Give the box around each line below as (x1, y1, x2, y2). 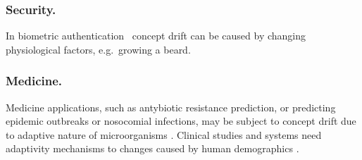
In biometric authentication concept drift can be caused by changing (6, 28, 306, 43)
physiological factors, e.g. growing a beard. (6, 42, 191, 56)
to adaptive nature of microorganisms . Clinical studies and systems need (6, 127, 322, 142)
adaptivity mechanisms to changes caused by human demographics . (6, 141, 299, 156)
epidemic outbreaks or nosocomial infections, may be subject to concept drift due (6, 113, 356, 128)
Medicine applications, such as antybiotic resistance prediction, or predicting (6, 99, 336, 114)
